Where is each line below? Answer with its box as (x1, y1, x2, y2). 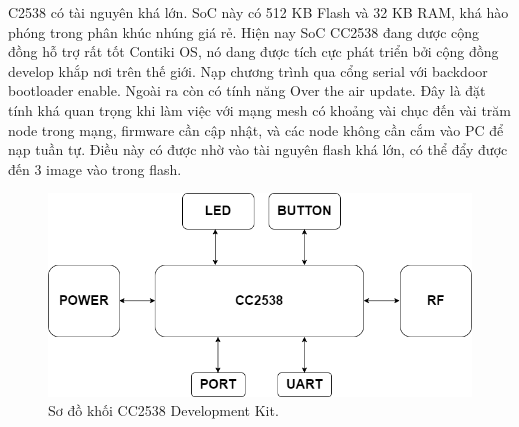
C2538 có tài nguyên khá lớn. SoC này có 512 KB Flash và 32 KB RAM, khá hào (8, 2, 509, 22)
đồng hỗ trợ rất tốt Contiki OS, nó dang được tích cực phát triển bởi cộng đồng (8, 41, 499, 62)
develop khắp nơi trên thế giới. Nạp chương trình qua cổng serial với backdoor (8, 60, 488, 81)
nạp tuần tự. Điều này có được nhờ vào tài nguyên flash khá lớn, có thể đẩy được (8, 139, 508, 160)
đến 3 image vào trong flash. (8, 158, 182, 179)
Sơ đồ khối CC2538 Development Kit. (48, 400, 279, 421)
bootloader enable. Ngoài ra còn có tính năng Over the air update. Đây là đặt (8, 80, 486, 101)
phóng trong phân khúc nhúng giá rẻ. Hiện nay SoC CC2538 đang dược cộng (8, 21, 480, 42)
